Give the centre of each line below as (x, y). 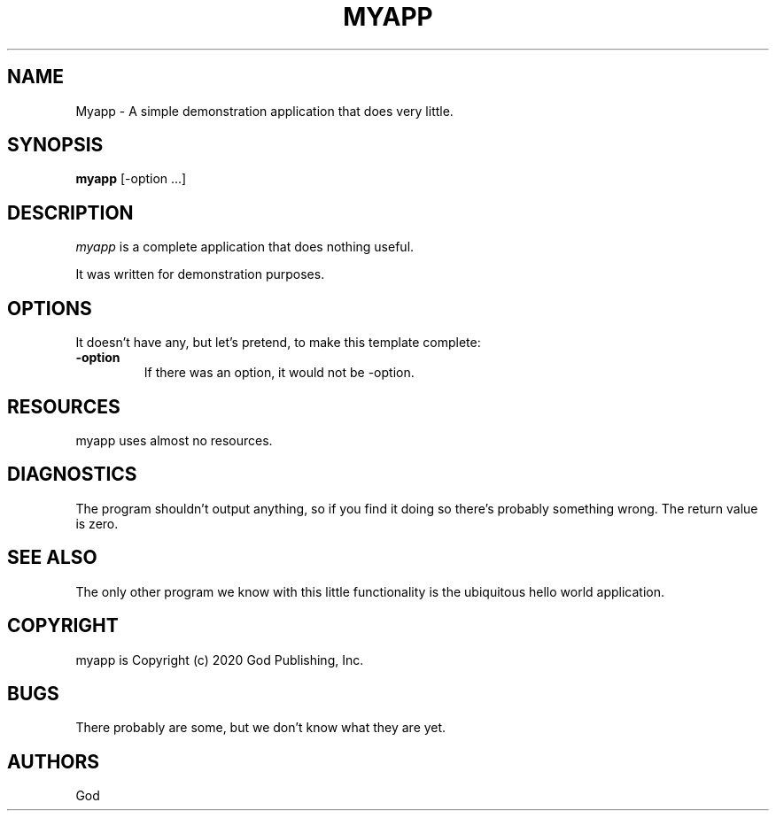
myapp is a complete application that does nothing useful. (245, 247)
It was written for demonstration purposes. (200, 274)
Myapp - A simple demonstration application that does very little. (264, 111)
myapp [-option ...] (131, 179)
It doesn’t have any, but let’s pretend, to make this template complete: (278, 343)
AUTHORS (54, 761)
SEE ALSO (52, 558)
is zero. (97, 523)
